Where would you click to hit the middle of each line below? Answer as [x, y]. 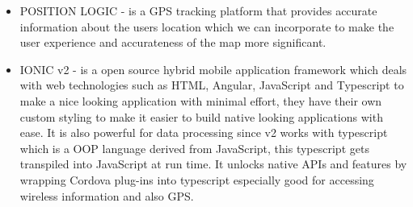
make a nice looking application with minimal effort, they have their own [201, 100]
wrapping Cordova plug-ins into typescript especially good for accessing [197, 179]
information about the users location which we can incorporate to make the [207, 26]
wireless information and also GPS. [107, 195]
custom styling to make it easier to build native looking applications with [201, 116]
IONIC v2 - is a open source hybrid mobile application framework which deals [213, 69]
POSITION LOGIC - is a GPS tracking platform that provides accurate [198, 10]
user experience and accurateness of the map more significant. [173, 42]
